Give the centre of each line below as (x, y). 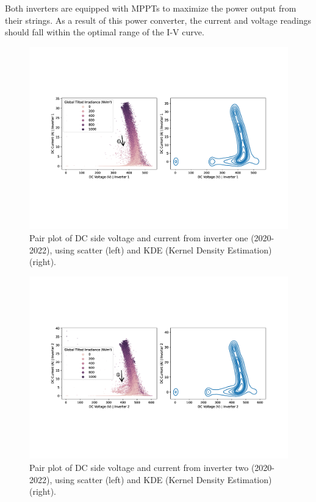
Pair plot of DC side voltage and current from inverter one (139, 238)
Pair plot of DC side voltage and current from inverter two (139, 468)
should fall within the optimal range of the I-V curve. (105, 32)
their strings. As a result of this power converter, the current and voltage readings (158, 20)
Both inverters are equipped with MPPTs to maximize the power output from (151, 8)
